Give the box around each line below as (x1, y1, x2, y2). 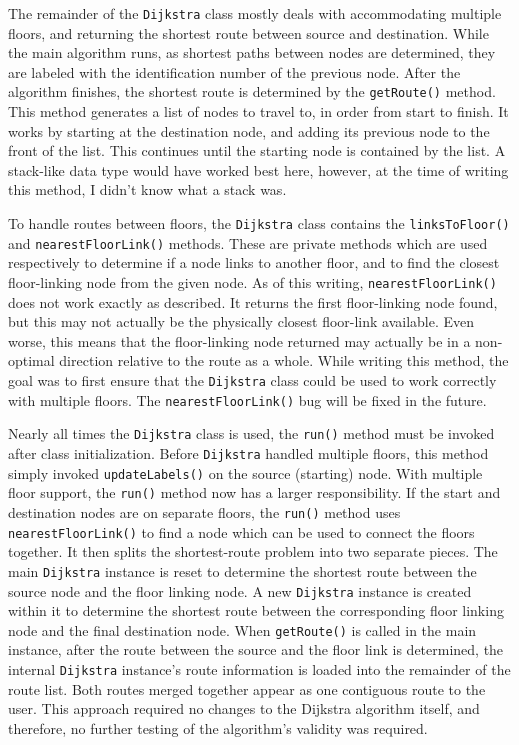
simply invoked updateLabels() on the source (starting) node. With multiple (8, 462, 483, 483)
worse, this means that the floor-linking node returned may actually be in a (8, 330, 471, 351)
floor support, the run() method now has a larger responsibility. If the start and (8, 482, 501, 503)
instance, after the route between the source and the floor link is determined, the (8, 639, 504, 660)
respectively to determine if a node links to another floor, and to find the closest (8, 252, 500, 273)
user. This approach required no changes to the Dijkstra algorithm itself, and (8, 698, 480, 719)
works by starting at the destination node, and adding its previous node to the (8, 120, 490, 141)
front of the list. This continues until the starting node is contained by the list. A (8, 140, 506, 161)
